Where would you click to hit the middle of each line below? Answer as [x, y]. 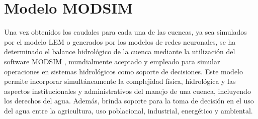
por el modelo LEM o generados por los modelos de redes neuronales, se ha [120, 41]
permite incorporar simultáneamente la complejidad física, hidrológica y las [120, 81]
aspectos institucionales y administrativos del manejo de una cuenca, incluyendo [127, 91]
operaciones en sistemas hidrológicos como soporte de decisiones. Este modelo [123, 71]
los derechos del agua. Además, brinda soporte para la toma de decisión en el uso [129, 101]
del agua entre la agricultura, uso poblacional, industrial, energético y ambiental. [128, 110]
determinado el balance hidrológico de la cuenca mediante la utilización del [120, 51]
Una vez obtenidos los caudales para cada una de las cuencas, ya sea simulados [125, 32]
